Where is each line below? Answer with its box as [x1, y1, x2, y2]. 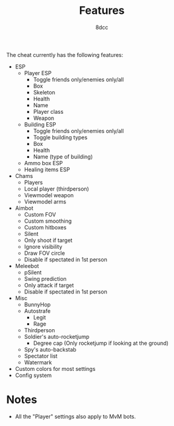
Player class [33, 108, 64, 115]
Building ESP [24, 120, 56, 128]
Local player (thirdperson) [24, 185, 89, 192]
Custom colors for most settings [15, 365, 96, 372]
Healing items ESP [24, 166, 70, 173]
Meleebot [15, 262, 39, 269]
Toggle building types [33, 134, 88, 141]
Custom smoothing [24, 217, 72, 224]
